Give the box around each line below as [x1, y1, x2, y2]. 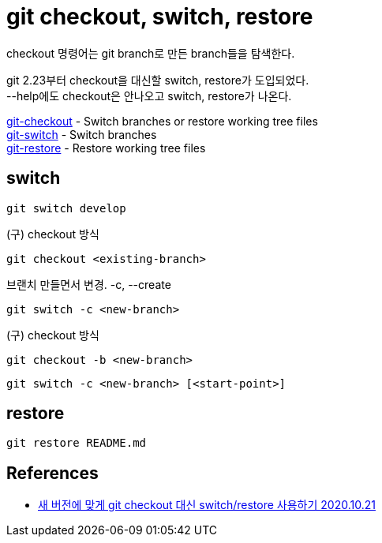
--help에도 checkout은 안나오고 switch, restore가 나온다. [6, 88, 292, 103]
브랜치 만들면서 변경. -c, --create [6, 277, 171, 291]
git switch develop [6, 201, 126, 215]
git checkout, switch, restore [6, 3, 313, 30]
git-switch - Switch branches [6, 127, 157, 141]
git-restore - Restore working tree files [6, 140, 206, 155]
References [6, 462, 99, 483]
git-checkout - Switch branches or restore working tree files [6, 114, 318, 128]
